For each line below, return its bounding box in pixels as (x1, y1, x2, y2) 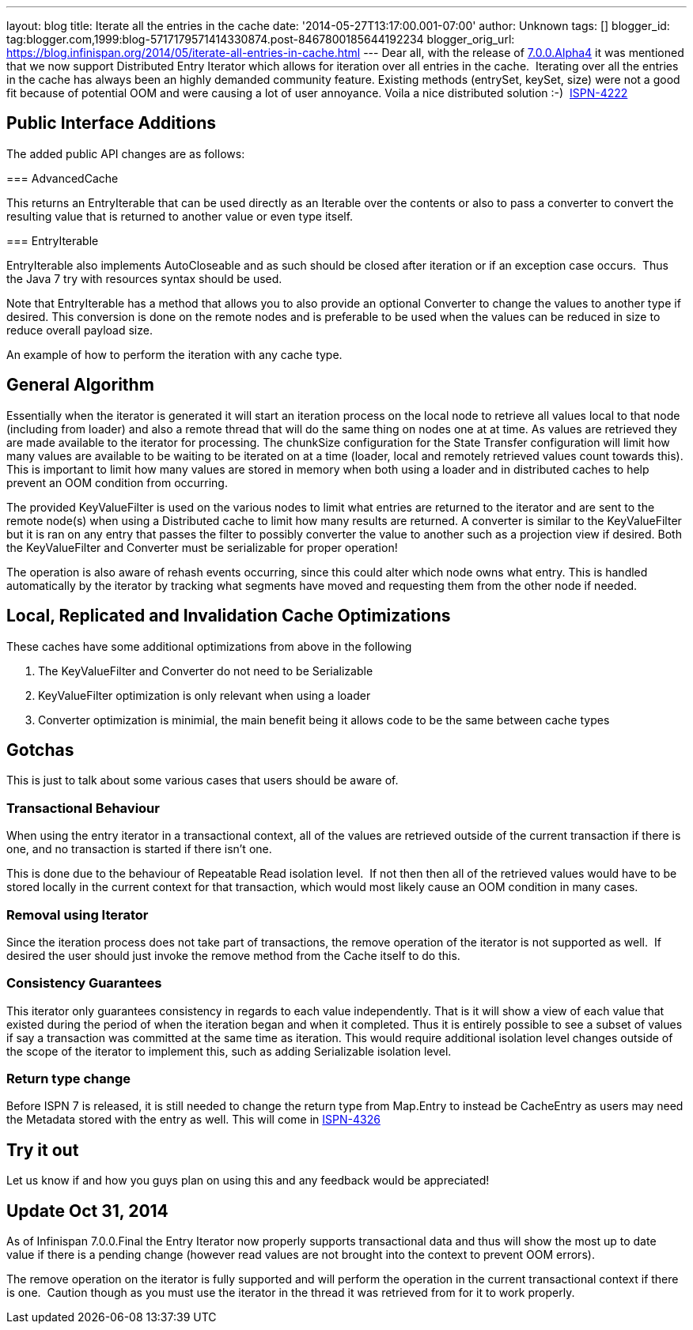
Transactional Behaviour (6, 799, 160, 816)
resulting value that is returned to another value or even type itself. (6, 209, 354, 223)
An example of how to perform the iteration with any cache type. (6, 347, 343, 361)
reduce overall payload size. (6, 323, 153, 337)
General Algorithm (6, 375, 154, 395)
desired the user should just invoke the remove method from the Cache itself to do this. (6, 948, 460, 962)
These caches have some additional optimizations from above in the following (6, 639, 412, 653)
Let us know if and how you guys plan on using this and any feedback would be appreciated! (6, 1173, 490, 1188)
